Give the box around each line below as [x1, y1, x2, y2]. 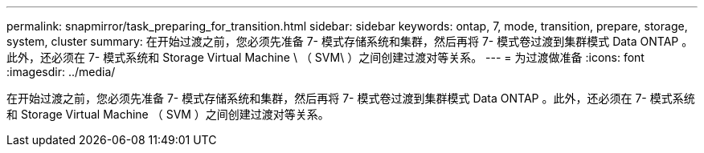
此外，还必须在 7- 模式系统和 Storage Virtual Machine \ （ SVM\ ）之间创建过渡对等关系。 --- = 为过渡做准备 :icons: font [6, 50, 645, 64]
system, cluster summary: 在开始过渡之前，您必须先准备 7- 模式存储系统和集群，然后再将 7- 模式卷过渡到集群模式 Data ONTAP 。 [6, 34, 694, 48]
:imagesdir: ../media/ [6, 65, 116, 79]
